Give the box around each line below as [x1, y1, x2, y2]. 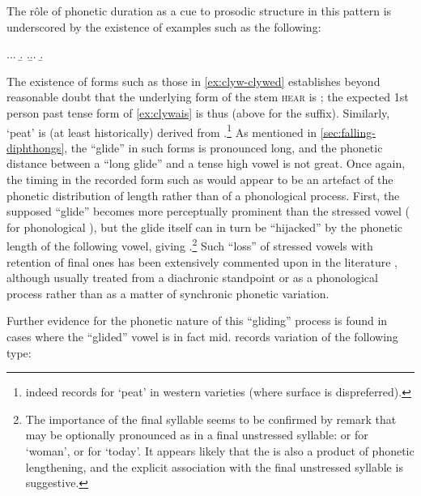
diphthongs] [6, 139, 65, 156]
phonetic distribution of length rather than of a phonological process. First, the [6, 186, 400, 203]
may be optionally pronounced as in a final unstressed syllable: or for [25, 426, 368, 443]
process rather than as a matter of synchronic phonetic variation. [6, 284, 330, 301]
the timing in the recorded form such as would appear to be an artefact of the [6, 171, 393, 187]
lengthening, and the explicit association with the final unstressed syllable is [25, 458, 403, 475]
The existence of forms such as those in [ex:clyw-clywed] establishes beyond [6, 72, 381, 89]
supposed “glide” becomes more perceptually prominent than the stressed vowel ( [6, 203, 410, 220]
